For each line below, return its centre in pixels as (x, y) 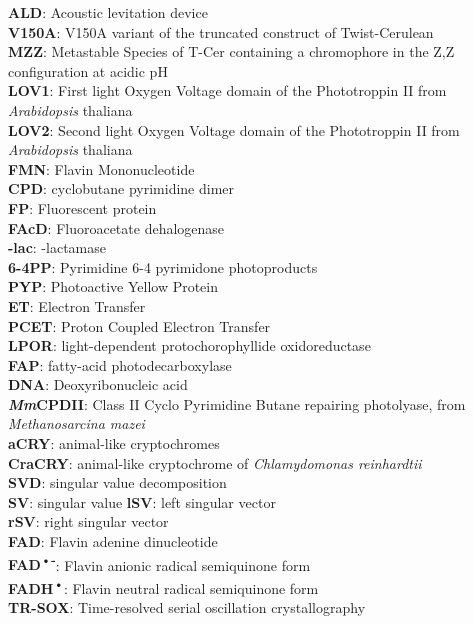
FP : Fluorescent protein (82, 207)
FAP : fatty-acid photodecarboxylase (120, 364)
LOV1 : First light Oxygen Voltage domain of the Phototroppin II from (227, 90)
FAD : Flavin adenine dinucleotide (113, 541)
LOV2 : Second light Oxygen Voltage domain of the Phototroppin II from (234, 129)
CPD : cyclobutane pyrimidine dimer (121, 188)
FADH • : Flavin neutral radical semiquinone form (163, 586)
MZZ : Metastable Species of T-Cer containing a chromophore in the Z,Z (231, 51)
